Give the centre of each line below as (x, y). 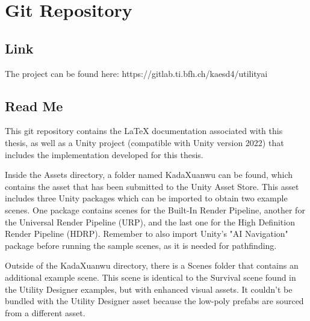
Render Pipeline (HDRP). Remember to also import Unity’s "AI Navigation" (147, 234)
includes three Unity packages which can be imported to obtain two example (146, 198)
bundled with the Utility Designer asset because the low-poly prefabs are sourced (154, 301)
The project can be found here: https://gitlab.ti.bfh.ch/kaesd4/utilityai (136, 73)
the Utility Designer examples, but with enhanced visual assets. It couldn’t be (149, 289)
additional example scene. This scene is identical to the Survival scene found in (150, 277)
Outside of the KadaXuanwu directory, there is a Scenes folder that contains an (152, 265)
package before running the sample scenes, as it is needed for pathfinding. (141, 245)
